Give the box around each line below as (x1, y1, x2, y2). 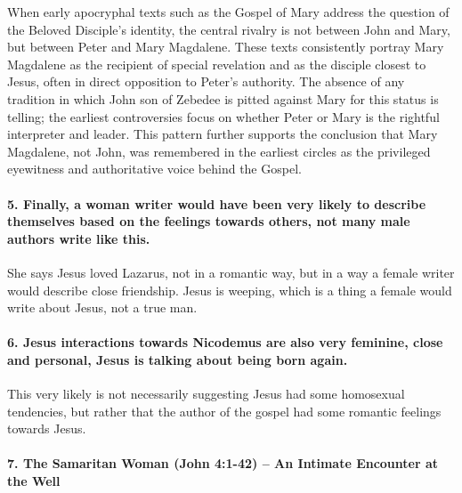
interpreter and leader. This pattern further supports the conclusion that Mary (7, 125, 438, 143)
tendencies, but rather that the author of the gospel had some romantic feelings (7, 401, 442, 420)
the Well (7, 472, 61, 490)
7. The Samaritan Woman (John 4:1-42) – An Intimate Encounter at (7, 454, 439, 473)
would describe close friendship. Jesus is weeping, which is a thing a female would (7, 280, 452, 299)
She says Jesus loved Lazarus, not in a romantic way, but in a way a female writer (7, 263, 455, 281)
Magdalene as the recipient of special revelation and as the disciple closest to (7, 54, 426, 73)
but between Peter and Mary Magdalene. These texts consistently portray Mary (7, 37, 444, 56)
